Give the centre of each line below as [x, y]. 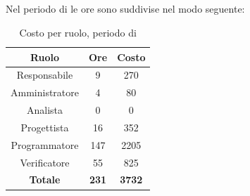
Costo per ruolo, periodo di [78, 32]
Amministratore [45, 92]
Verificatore [45, 162]
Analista [45, 110]
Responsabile [45, 75]
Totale [45, 179]
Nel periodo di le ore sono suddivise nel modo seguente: [125, 9]
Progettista [45, 127]
